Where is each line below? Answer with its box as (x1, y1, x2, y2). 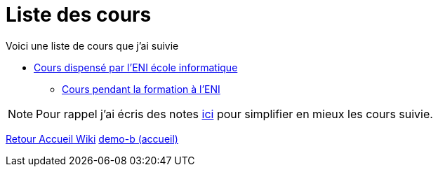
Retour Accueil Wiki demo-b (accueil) (6, 132, 178, 145)
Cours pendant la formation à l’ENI (62, 83, 220, 95)
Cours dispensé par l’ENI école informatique (34, 61, 238, 73)
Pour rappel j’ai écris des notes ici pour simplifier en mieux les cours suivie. (36, 106, 433, 121)
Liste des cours (6, 3, 152, 27)
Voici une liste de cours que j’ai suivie (6, 39, 179, 52)
